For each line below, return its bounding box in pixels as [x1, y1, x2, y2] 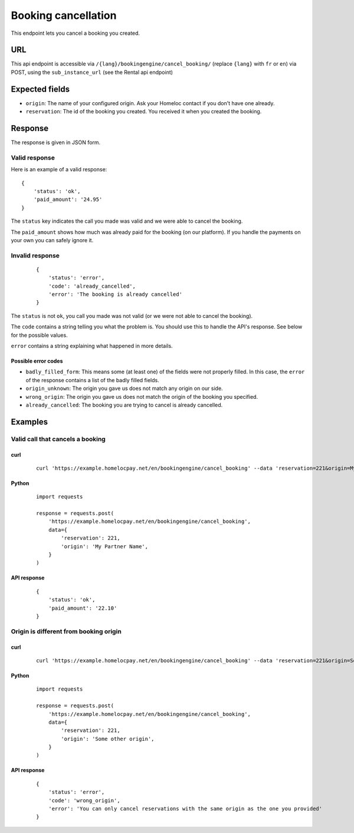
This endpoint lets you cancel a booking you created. [11, 30, 140, 37]
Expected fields [11, 84, 70, 94]
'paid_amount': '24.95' [33, 196, 103, 203]
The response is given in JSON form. [11, 139, 101, 146]
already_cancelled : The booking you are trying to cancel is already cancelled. [25, 401, 223, 408]
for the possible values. [11, 331, 68, 339]
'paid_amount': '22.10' [48, 604, 117, 611]
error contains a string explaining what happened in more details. [11, 343, 173, 349]
